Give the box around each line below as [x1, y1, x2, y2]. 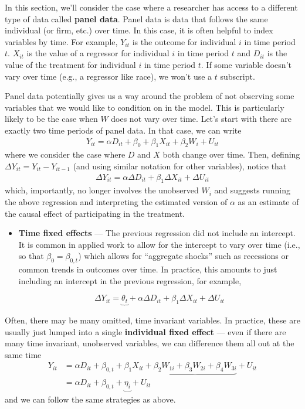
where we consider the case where [5, 148, 126, 161]
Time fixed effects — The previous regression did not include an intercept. [18, 227, 296, 239]
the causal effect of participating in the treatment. [5, 207, 185, 219]
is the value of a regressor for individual [26, 47, 170, 59]
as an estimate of [238, 195, 299, 207]
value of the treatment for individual [5, 58, 136, 70]
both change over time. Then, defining [162, 148, 300, 161]
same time [5, 348, 42, 360]
